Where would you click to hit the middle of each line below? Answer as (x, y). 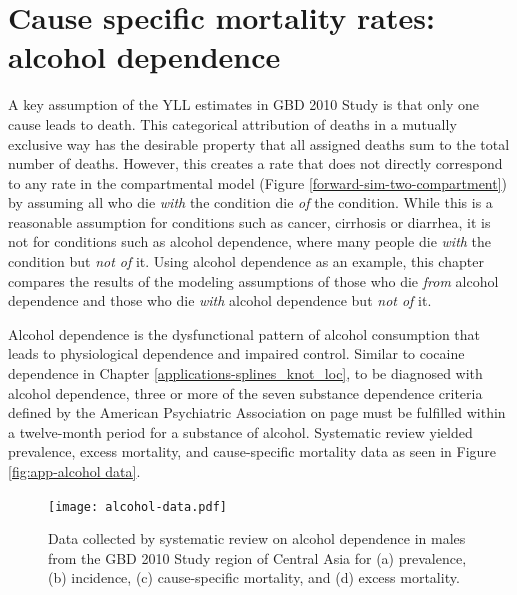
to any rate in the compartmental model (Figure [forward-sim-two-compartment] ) (258, 182)
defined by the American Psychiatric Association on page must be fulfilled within (257, 412)
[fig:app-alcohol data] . (74, 471)
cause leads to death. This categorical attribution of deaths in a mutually (232, 123)
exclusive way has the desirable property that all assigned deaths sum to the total (259, 143)
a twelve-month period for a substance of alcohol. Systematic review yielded (240, 431)
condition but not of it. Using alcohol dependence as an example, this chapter (246, 261)
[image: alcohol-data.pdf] (137, 506)
